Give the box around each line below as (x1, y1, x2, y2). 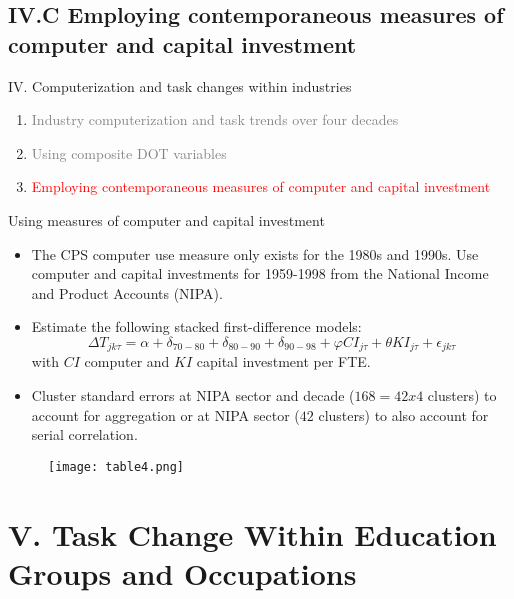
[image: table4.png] (48, 459, 185, 474)
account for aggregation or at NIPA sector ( (31, 404, 300, 425)
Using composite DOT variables (31, 142, 227, 163)
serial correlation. (31, 424, 138, 445)
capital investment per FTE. (196, 351, 371, 372)
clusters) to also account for (318, 404, 489, 425)
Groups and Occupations (8, 552, 357, 593)
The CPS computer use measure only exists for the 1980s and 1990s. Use (31, 243, 479, 264)
